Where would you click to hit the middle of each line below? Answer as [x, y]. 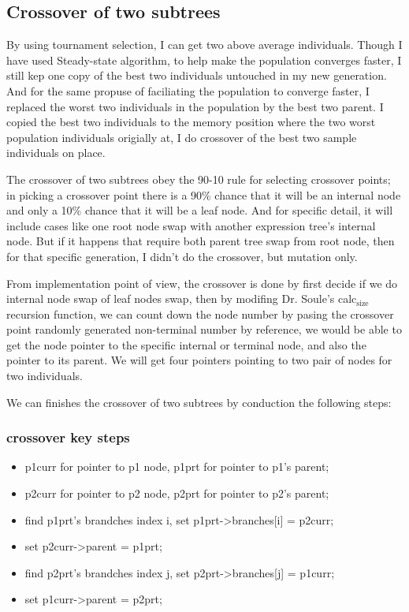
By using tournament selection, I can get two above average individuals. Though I [204, 45]
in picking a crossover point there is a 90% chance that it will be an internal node [204, 194]
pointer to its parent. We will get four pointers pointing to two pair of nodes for [199, 360]
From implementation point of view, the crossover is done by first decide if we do [202, 283]
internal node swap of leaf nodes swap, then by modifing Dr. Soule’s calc [182, 299]
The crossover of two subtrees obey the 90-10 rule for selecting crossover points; [199, 179]
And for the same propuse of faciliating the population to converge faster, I [188, 90]
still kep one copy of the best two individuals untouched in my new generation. [197, 75]
